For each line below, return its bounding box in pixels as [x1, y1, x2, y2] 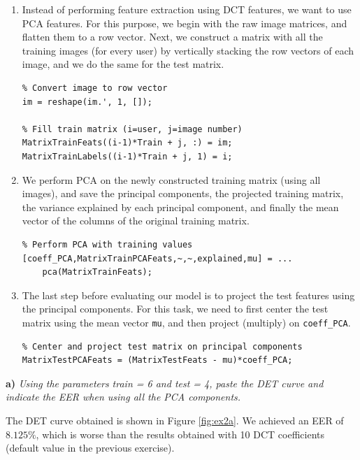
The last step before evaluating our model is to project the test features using [22, 287, 355, 302]
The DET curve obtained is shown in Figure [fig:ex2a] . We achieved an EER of [6, 412, 344, 427]
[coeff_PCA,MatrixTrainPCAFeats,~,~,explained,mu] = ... [22, 253, 293, 264]
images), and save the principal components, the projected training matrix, [22, 186, 344, 201]
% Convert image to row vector [22, 82, 168, 93]
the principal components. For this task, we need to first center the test [22, 301, 329, 316]
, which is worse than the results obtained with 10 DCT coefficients [36, 426, 325, 441]
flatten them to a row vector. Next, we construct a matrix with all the [22, 29, 323, 44]
